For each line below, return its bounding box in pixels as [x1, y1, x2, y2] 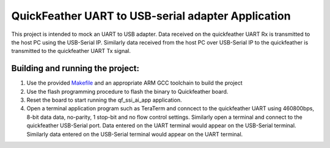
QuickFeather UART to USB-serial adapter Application [11, 9, 291, 23]
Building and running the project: [11, 63, 140, 74]
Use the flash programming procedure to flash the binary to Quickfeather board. [26, 88, 229, 95]
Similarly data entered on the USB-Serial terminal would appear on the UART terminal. [26, 130, 243, 138]
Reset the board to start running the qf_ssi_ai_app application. [26, 96, 182, 104]
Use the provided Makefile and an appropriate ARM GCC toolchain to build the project [26, 79, 243, 86]
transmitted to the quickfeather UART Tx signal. [11, 48, 131, 55]
